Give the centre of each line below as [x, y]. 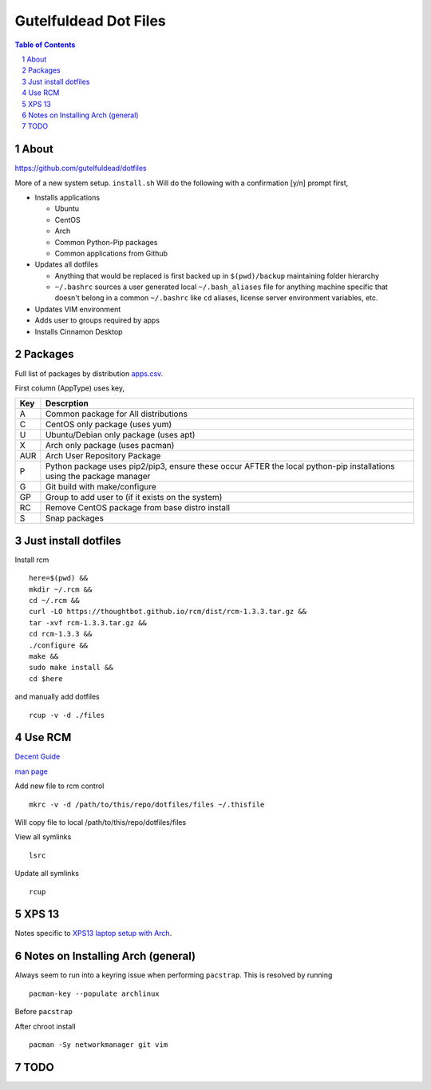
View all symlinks [43, 837]
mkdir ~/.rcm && [61, 589]
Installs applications [67, 197]
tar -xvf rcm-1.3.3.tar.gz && [88, 622]
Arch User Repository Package [103, 456]
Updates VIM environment [78, 309]
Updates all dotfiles [67, 264]
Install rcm [32, 560]
